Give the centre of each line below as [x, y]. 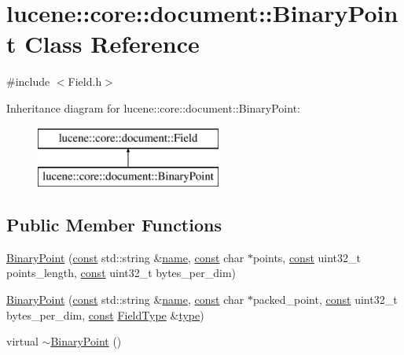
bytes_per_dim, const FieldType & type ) [105, 314]
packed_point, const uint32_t [325, 300]
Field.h [85, 81]
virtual [22, 341]
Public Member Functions [114, 225]
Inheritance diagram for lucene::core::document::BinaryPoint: [153, 107]
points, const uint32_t [307, 257]
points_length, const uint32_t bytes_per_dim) [121, 273]
